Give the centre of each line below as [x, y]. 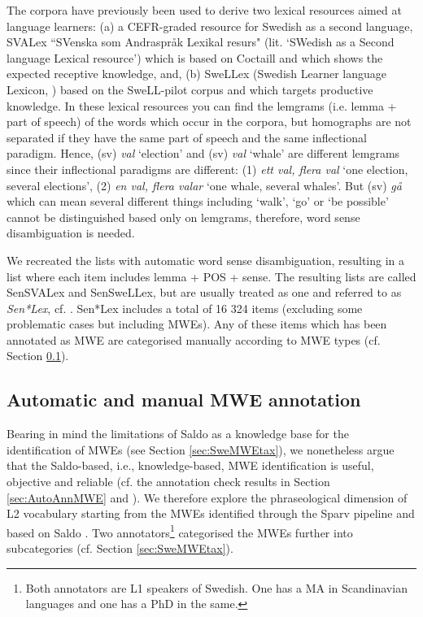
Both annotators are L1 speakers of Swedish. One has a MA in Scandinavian [216, 587]
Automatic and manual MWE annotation [184, 400]
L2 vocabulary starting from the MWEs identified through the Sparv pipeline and [211, 513]
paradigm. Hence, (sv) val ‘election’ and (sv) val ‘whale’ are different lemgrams [203, 153]
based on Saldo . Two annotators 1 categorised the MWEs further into [180, 531]
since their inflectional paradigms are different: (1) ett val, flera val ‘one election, [207, 169]
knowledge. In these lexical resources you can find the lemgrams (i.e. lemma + [202, 105]
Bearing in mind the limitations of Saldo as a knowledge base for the [178, 434]
